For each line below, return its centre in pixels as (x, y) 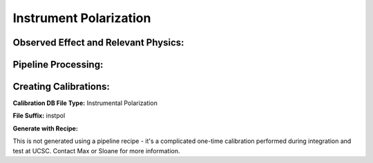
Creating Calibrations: (61, 87)
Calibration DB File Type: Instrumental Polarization (85, 103)
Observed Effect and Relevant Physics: (98, 42)
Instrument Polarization (82, 18)
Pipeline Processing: (58, 65)
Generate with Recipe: (46, 128)
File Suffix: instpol (39, 116)
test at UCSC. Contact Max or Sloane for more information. (96, 151)
